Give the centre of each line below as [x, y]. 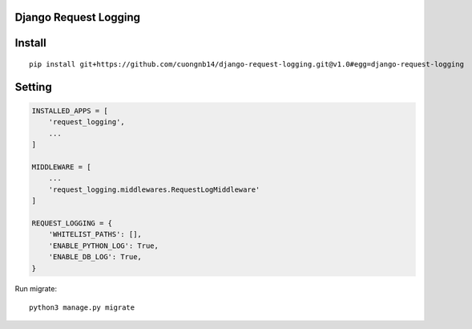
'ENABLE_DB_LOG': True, [95, 257]
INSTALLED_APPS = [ [70, 111]
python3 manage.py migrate [82, 307]
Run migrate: [36, 289]
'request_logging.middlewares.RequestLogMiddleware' [154, 189]
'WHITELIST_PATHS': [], [95, 234]
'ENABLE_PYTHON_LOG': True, [104, 246]
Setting [33, 87]
